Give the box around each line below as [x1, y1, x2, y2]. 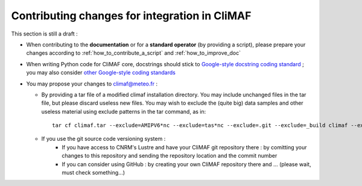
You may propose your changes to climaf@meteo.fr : [26, 80, 158, 87]
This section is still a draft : [11, 30, 78, 37]
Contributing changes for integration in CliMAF [11, 9, 252, 22]
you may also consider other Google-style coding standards [26, 69, 176, 76]
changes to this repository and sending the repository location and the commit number [62, 152, 278, 160]
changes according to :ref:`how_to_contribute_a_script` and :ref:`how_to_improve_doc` [26, 49, 241, 57]
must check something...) [62, 169, 125, 176]
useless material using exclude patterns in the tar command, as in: [41, 108, 206, 115]
